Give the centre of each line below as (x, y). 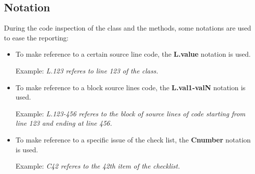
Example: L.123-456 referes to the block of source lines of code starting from (130, 113)
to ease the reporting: (36, 37)
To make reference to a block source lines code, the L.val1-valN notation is (130, 87)
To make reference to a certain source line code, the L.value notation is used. (133, 54)
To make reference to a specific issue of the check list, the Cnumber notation (133, 139)
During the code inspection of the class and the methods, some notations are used (128, 28)
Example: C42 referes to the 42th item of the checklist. (98, 166)
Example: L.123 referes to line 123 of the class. (87, 70)
